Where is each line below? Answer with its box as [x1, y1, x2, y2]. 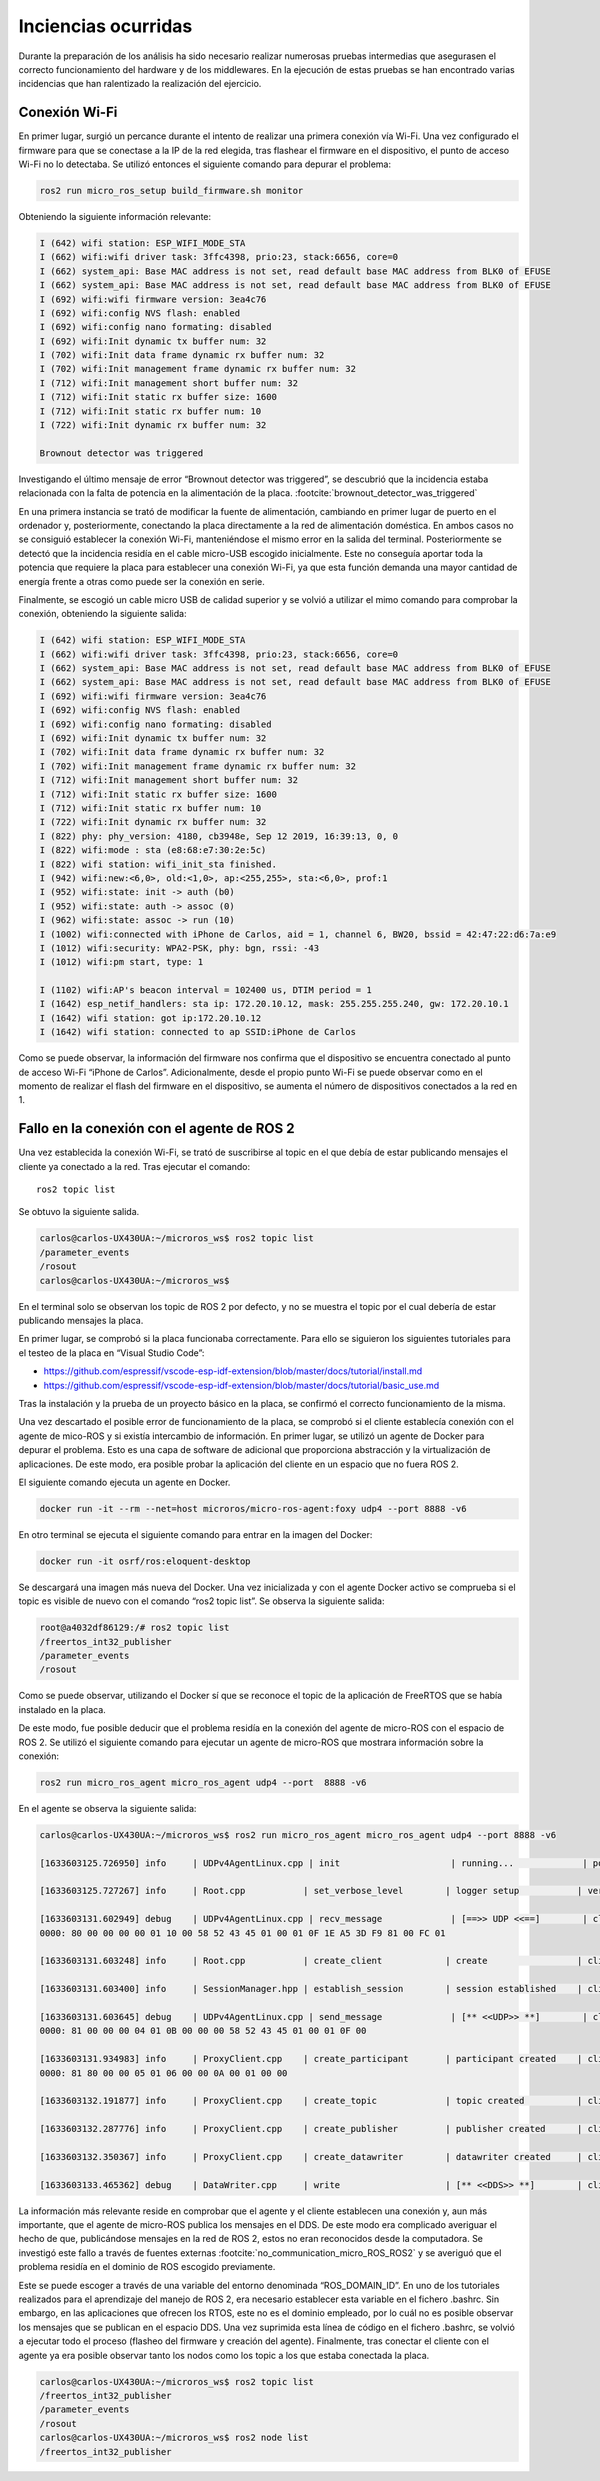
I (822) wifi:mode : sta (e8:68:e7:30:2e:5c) [39, 845, 267, 856]
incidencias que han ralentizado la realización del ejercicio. [18, 78, 262, 90]
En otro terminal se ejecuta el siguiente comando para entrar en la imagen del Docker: [18, 1528, 373, 1540]
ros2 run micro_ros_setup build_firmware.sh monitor [39, 185, 304, 196]
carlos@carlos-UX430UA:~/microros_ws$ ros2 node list [39, 2432, 309, 2444]
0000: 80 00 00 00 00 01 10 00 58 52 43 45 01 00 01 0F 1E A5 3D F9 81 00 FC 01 [39, 1927, 446, 1939]
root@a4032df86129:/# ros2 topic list [39, 1622, 230, 1634]
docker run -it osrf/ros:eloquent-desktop [39, 1555, 251, 1567]
